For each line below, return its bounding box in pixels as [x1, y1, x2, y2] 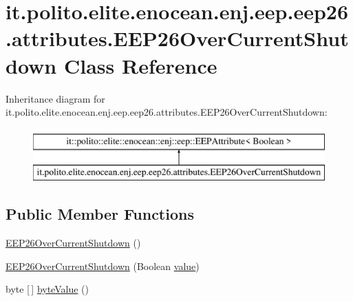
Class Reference [63, 51, 217, 79]
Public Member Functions [6, 203, 194, 225]
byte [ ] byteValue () [6, 282, 89, 296]
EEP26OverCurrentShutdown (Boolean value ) [6, 258, 200, 273]
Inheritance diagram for [6, 91, 105, 105]
